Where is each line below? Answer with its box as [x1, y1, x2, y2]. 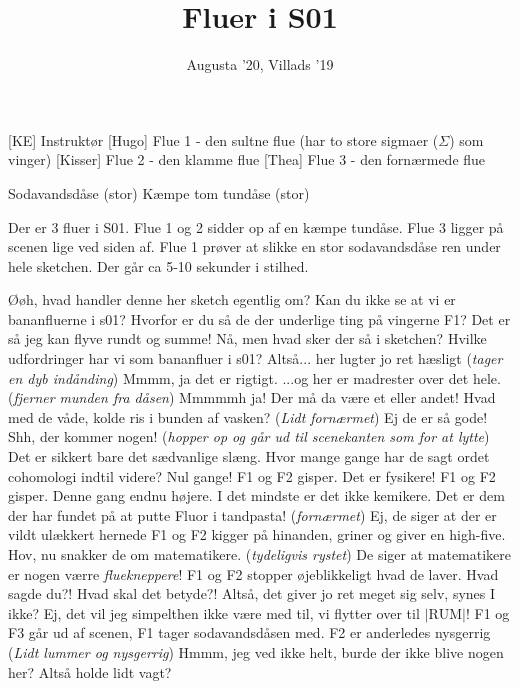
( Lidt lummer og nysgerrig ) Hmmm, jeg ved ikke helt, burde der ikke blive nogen [8, 641, 504, 662]
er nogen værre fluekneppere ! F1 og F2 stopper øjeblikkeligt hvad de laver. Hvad [8, 563, 499, 584]
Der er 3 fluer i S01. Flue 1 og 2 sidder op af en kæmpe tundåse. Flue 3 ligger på [8, 216, 504, 237]
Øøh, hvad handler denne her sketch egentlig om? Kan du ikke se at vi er [8, 289, 456, 310]
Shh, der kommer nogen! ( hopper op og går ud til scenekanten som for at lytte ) [8, 426, 490, 447]
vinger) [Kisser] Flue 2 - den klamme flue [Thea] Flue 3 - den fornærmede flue [8, 149, 486, 170]
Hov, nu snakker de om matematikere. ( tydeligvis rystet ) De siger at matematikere [8, 544, 512, 564]
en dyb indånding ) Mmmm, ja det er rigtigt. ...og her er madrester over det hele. [8, 367, 501, 388]
